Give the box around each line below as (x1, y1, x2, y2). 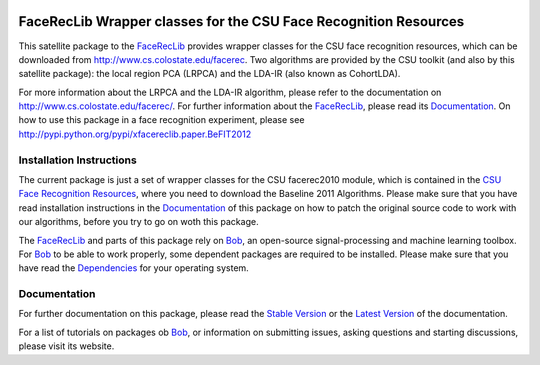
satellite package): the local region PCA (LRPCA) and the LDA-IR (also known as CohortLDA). (18, 68, 401, 80)
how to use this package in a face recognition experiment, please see (18, 114, 305, 126)
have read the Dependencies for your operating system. (18, 262, 249, 274)
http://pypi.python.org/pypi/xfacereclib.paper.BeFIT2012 (18, 128, 252, 140)
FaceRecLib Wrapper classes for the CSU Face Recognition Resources (18, 13, 465, 30)
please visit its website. (18, 340, 115, 352)
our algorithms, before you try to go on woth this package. (18, 216, 259, 228)
